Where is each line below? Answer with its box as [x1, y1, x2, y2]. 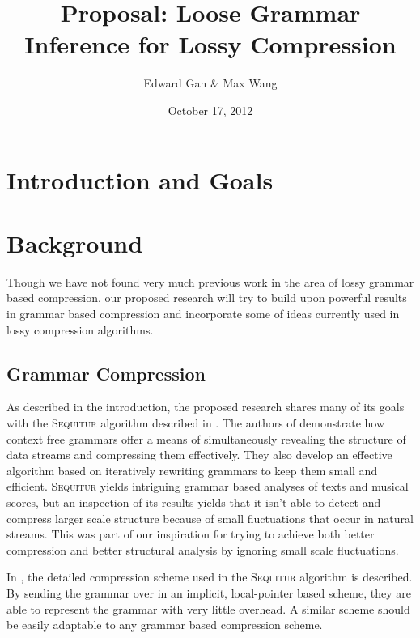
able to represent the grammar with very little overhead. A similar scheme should [6, 600, 410, 617]
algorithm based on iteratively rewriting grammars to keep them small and [6, 461, 378, 478]
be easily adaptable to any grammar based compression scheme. [6, 616, 323, 633]
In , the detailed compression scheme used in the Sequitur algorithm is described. [6, 568, 413, 585]
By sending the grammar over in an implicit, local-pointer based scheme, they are [6, 584, 411, 601]
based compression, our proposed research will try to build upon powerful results [6, 289, 407, 306]
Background [6, 226, 143, 259]
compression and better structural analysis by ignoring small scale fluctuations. [6, 541, 399, 558]
